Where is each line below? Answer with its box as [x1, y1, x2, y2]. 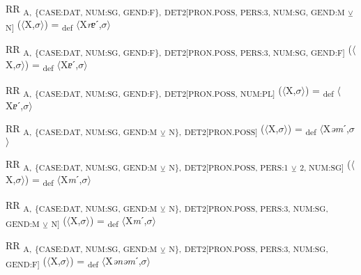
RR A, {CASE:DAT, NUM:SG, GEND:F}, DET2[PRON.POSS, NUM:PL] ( [6, 82, 282, 99]
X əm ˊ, [323, 121, 349, 136]
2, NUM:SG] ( [300, 157, 351, 173]
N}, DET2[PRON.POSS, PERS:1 [169, 162, 289, 173]
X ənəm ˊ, [105, 253, 141, 267]
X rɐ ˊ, [79, 17, 102, 31]
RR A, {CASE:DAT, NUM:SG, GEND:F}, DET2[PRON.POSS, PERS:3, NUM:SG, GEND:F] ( [6, 42, 352, 58]
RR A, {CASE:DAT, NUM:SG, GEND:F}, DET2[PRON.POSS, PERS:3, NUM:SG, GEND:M [6, 1, 345, 17]
